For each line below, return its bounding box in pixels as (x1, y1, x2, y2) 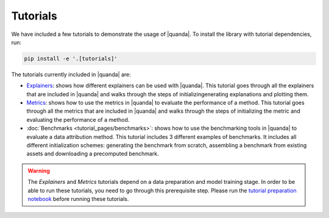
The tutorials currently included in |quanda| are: (11, 71, 131, 78)
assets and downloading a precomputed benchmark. (26, 150, 160, 158)
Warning (27, 167, 50, 174)
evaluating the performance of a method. (26, 116, 130, 123)
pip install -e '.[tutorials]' (24, 55, 118, 62)
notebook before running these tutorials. (27, 195, 129, 202)
